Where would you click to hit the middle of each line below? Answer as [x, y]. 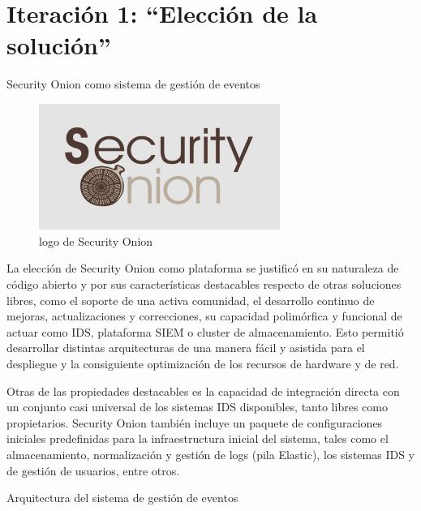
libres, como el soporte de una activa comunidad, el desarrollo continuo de [191, 300]
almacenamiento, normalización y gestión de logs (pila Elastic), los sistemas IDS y [210, 454]
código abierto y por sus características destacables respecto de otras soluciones [204, 284]
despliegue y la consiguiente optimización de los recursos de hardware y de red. [203, 363]
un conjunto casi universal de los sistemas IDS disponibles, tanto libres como [197, 407]
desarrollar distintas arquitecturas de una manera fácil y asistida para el [186, 348]
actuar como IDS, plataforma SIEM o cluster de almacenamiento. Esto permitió [205, 331]
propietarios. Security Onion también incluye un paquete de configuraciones [195, 422]
